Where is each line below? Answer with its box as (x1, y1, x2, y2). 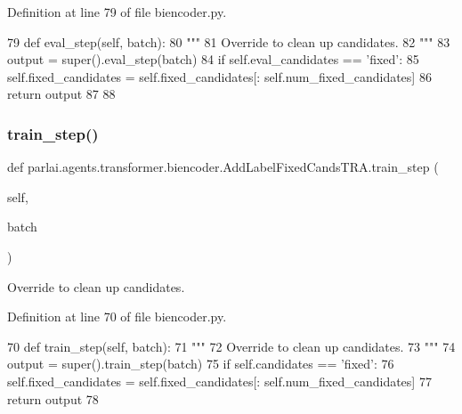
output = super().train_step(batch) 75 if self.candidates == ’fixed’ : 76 (7, 354, 394, 373)
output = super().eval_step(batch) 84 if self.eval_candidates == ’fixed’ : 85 (7, 50, 419, 69)
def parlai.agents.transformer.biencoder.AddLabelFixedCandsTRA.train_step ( (7, 158, 439, 176)
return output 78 (7, 389, 99, 408)
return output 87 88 (7, 85, 116, 103)
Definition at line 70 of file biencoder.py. (7, 307, 227, 326)
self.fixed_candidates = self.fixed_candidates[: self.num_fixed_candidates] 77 (7, 371, 432, 390)
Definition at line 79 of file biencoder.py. (7, 3, 227, 20)
